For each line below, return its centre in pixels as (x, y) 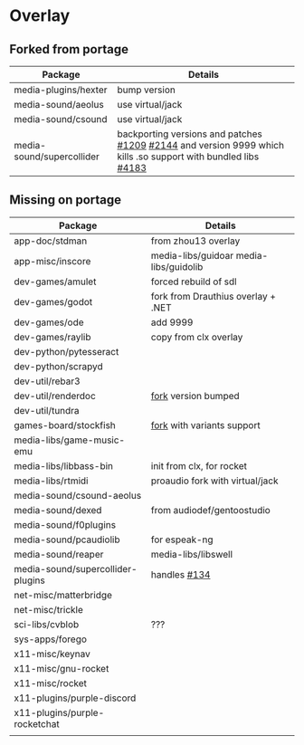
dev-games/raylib (52, 337)
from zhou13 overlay (195, 241)
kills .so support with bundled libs (188, 157)
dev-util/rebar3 (47, 381)
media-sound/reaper (59, 554)
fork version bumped (195, 396)
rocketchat (37, 723)
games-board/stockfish (65, 425)
